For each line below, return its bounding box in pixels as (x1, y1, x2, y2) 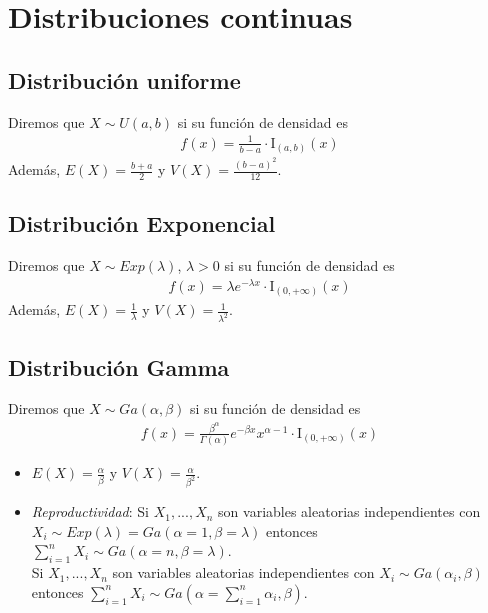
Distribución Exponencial (8, 208, 276, 239)
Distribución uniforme (8, 64, 241, 95)
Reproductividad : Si (31, 501, 150, 522)
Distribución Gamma (8, 351, 230, 382)
